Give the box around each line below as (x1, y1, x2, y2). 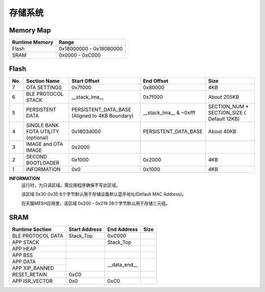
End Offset (143, 77, 169, 84)
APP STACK (12, 239, 39, 246)
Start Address (69, 226, 102, 232)
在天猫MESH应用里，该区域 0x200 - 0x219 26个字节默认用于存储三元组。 (21, 200, 170, 206)
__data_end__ (107, 261, 138, 268)
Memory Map (9, 26, 51, 34)
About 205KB (208, 94, 239, 100)
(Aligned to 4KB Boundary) (71, 112, 134, 119)
